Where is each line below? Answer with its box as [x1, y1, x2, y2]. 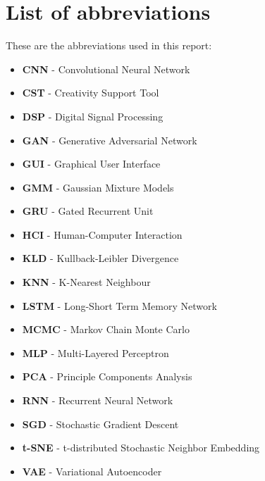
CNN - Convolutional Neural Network [22, 61, 190, 76]
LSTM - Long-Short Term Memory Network [22, 298, 217, 313]
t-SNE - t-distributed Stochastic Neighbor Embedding [22, 440, 260, 455]
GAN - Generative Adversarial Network [22, 132, 197, 147]
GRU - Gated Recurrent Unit [22, 204, 154, 218]
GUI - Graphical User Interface [22, 156, 161, 171]
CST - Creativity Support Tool [22, 85, 159, 100]
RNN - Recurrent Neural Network [22, 393, 173, 408]
